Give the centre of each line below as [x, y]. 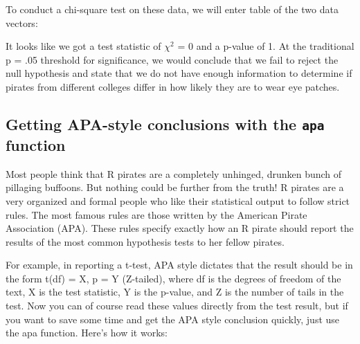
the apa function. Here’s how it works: [87, 333]
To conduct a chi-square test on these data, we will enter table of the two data [172, 9]
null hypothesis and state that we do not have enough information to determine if [179, 73]
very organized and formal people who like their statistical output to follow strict [178, 200]
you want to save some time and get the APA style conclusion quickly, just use [173, 319]
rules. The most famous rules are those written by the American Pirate [156, 214]
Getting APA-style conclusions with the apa [165, 124]
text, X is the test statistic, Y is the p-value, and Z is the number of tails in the [175, 292]
